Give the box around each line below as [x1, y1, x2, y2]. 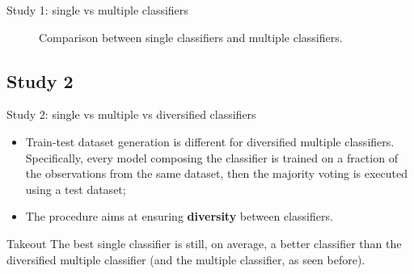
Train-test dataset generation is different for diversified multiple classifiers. [25, 133, 395, 150]
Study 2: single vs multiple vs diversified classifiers [6, 106, 256, 123]
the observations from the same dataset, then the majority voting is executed [25, 165, 408, 182]
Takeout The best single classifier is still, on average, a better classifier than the [6, 234, 402, 251]
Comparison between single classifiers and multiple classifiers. [39, 28, 343, 45]
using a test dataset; [25, 180, 126, 197]
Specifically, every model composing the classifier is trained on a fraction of [25, 149, 398, 166]
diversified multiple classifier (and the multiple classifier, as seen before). [6, 251, 365, 268]
